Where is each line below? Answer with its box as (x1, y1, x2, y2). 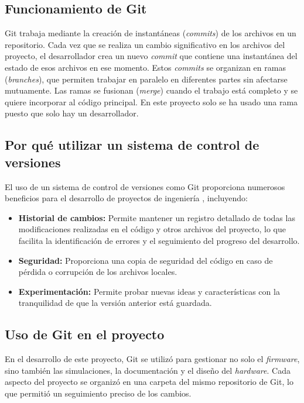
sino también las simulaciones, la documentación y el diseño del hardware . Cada (5, 364, 291, 376)
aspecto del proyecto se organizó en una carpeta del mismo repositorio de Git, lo (5, 376, 293, 388)
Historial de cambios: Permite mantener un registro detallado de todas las (18, 211, 295, 223)
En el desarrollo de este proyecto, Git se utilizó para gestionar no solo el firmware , (5, 353, 300, 365)
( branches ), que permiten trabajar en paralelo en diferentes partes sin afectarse (5, 73, 288, 85)
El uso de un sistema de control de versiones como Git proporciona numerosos (5, 180, 285, 192)
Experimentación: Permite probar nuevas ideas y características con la (18, 285, 280, 297)
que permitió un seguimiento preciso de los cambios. (5, 387, 192, 399)
